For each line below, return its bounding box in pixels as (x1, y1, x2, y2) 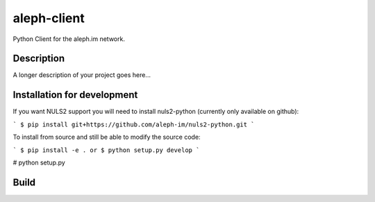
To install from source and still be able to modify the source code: (12, 133, 201, 142)
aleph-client (12, 10, 85, 26)
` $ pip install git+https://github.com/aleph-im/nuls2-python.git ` (12, 120, 255, 128)
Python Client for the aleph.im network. (12, 35, 125, 43)
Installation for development (12, 89, 138, 101)
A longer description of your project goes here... (12, 71, 151, 79)
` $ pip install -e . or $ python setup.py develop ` (12, 146, 200, 154)
